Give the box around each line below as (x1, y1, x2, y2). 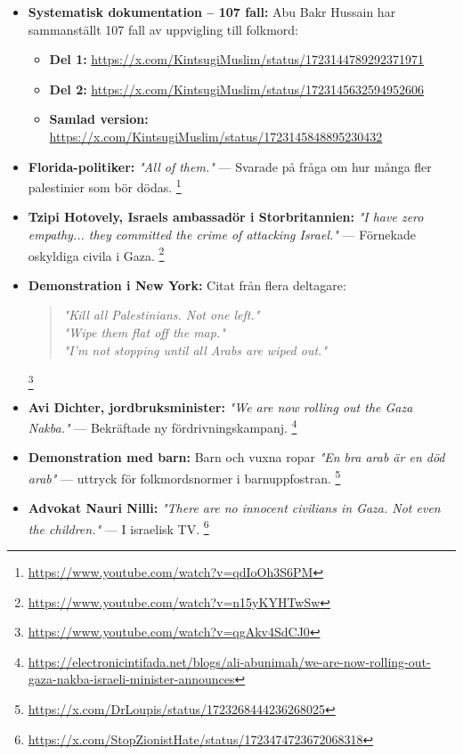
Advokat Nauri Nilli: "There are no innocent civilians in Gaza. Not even (28, 499, 441, 517)
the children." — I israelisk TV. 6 (28, 516, 209, 538)
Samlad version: (49, 110, 149, 128)
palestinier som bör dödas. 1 (28, 175, 182, 196)
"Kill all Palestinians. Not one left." (63, 305, 260, 324)
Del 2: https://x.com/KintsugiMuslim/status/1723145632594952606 (49, 79, 425, 98)
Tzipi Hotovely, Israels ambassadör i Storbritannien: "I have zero (28, 207, 424, 226)
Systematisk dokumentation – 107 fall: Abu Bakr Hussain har (28, 3, 396, 20)
